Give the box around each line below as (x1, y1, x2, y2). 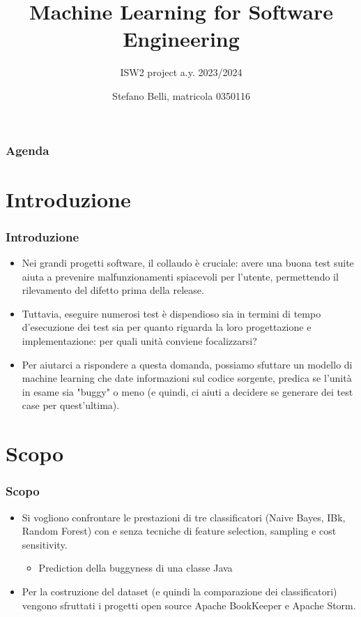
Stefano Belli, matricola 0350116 (112, 88, 250, 103)
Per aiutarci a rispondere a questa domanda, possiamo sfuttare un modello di (22, 357, 353, 371)
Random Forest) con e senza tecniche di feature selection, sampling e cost (22, 523, 337, 538)
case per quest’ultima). (22, 398, 120, 412)
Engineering (123, 24, 240, 53)
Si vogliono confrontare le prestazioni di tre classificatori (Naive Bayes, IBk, (22, 510, 346, 524)
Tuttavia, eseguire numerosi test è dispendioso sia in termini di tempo (22, 306, 321, 320)
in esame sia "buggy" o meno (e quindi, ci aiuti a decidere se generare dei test (22, 384, 353, 399)
